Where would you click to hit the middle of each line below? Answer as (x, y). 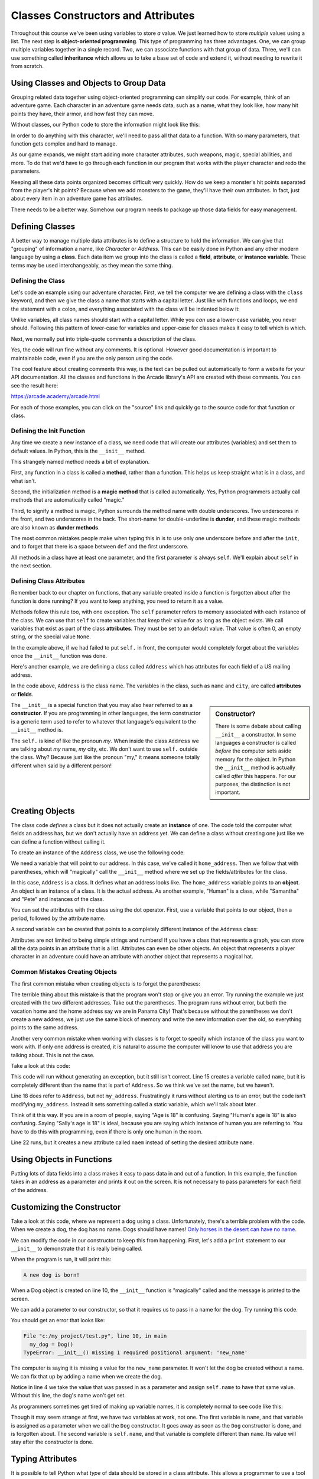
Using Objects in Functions (61, 1159)
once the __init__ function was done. (59, 656)
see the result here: (35, 385)
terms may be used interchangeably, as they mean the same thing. (92, 265)
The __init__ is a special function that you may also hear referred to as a (102, 705)
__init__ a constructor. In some (256, 734)
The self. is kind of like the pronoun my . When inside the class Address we (105, 741)
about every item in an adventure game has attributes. (77, 199)
